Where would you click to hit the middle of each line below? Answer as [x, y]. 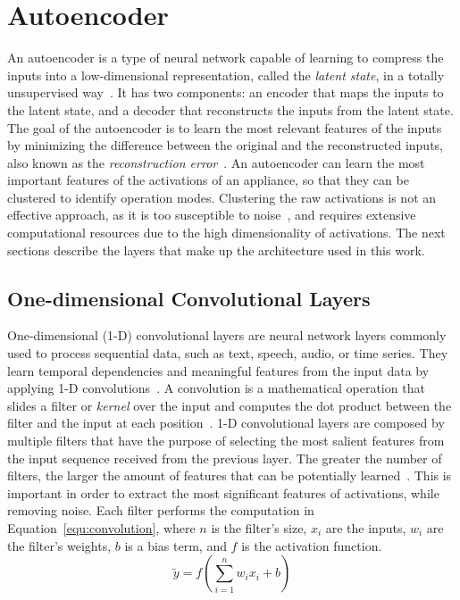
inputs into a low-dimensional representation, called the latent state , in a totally [226, 75]
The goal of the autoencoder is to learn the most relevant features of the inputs [225, 127]
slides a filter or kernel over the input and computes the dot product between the [230, 405]
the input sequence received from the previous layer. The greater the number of [225, 458]
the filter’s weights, [59, 545]
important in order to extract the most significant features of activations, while [223, 492]
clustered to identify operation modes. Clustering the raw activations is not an [222, 197]
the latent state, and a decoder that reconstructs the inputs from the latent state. [230, 109]
